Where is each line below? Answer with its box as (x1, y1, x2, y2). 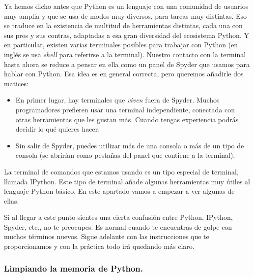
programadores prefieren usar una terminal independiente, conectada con (15, 104, 235, 114)
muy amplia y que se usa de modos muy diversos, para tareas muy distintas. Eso (4, 10, 247, 21)
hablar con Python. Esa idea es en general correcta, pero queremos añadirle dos (4, 69, 244, 79)
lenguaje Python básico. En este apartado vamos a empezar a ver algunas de (4, 186, 235, 196)
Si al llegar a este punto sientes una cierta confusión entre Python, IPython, (4, 212, 233, 222)
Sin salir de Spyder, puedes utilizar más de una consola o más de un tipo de (15, 140, 244, 150)
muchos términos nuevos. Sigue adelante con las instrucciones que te (4, 231, 209, 242)
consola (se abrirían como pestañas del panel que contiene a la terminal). (15, 150, 235, 160)
